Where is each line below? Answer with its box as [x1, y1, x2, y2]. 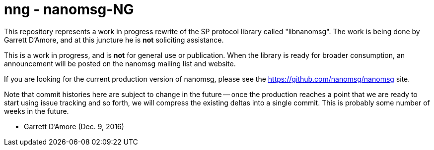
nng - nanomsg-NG [4, 1, 134, 18]
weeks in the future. [4, 106, 69, 115]
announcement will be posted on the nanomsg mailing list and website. [4, 59, 236, 68]
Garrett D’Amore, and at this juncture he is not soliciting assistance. [4, 35, 224, 44]
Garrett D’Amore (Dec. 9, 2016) [24, 122, 124, 131]
